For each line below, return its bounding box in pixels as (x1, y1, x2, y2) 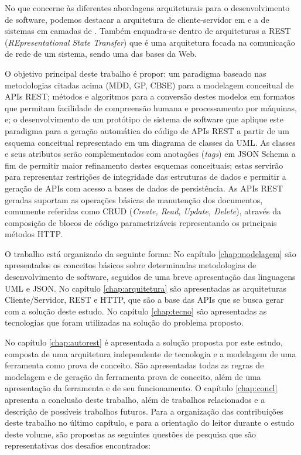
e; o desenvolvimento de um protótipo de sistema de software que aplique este (5, 113, 284, 125)
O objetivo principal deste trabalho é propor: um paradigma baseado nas (5, 67, 266, 79)
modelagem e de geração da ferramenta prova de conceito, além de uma (5, 370, 261, 382)
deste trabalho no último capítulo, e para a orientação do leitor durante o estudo (5, 416, 295, 429)
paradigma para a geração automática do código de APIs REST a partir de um (5, 124, 289, 136)
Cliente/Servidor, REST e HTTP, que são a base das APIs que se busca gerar (5, 293, 284, 306)
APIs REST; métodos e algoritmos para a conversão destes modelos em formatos (5, 90, 295, 102)
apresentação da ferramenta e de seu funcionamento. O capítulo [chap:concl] (5, 382, 278, 394)
